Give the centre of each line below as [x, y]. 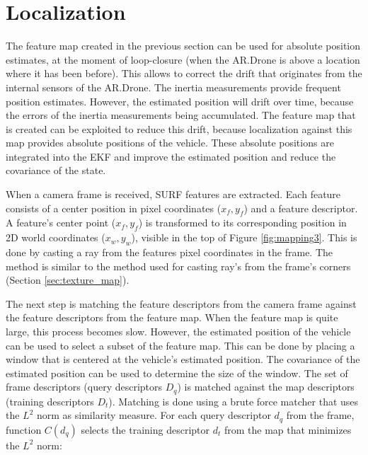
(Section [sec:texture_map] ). [68, 280]
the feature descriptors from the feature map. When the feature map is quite [172, 317]
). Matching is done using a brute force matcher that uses [234, 401]
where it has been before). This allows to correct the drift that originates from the [184, 73]
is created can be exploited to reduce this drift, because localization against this [179, 128]
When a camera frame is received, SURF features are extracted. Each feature [173, 194]
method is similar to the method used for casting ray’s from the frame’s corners [178, 266]
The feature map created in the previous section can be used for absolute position [183, 46]
